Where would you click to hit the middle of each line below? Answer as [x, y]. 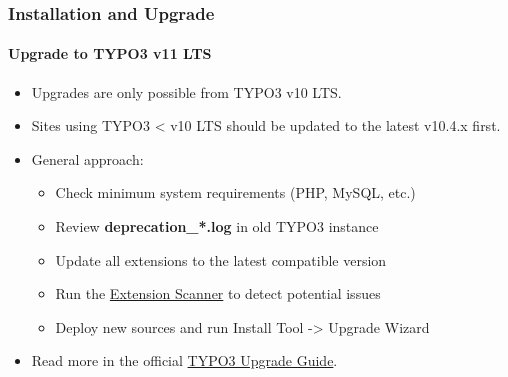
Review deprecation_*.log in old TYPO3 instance [217, 226]
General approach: [87, 158]
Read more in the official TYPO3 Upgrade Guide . [184, 360]
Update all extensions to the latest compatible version [221, 259]
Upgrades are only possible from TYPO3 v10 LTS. [186, 91]
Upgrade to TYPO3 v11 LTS [110, 53]
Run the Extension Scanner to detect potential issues [218, 293]
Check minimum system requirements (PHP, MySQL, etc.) [235, 192]
